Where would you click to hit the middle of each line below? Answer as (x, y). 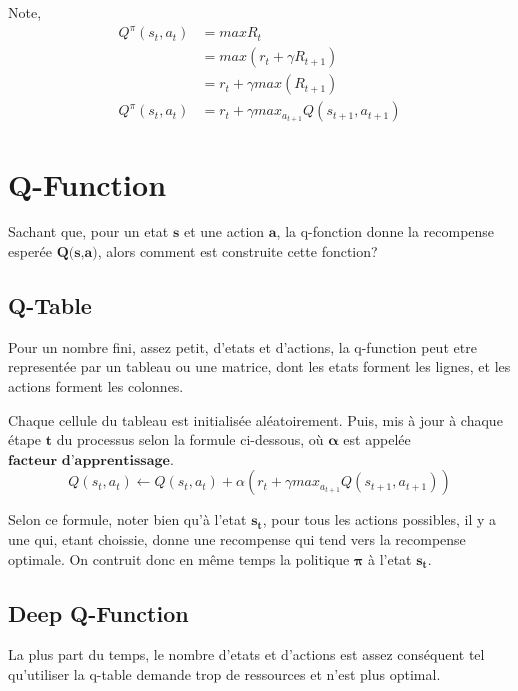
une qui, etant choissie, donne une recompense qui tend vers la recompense (237, 538)
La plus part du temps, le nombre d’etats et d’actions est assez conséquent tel (246, 654)
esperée (30, 251)
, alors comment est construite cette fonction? (237, 251)
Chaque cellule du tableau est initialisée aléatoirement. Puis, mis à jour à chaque (255, 419)
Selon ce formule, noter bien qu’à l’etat (127, 519)
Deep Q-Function (98, 612)
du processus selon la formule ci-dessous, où (190, 439)
